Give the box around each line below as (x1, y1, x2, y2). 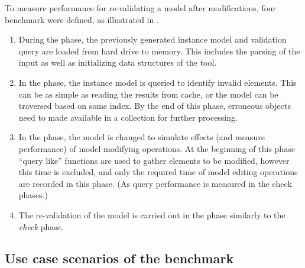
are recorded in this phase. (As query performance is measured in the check (18, 177, 292, 189)
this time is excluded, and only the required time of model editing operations (18, 166, 298, 178)
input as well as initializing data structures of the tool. (18, 56, 217, 69)
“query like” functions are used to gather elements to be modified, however (18, 154, 290, 166)
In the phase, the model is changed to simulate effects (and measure (18, 131, 265, 143)
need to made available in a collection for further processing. (18, 111, 238, 123)
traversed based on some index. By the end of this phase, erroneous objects (18, 99, 291, 112)
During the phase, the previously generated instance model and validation (18, 33, 287, 46)
